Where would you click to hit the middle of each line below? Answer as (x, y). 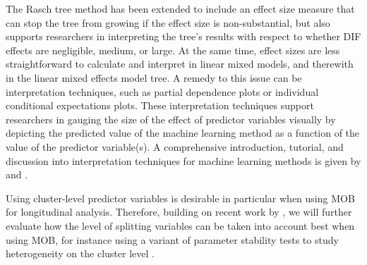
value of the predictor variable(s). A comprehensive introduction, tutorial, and (175, 146)
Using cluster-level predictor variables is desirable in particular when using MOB (180, 198)
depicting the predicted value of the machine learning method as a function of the (183, 133)
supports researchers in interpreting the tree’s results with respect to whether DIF (183, 36)
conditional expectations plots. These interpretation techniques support (160, 105)
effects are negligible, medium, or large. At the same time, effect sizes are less (173, 50)
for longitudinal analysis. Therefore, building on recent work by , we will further (179, 212)
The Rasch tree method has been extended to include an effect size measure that (180, 8)
